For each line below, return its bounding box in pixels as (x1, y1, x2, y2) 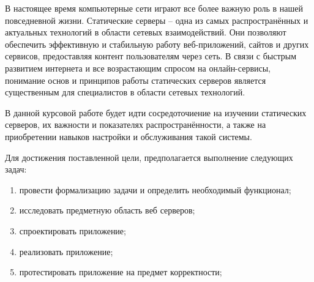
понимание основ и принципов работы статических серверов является (5, 73, 266, 86)
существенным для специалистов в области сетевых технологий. (5, 86, 245, 98)
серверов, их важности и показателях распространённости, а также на (5, 118, 266, 131)
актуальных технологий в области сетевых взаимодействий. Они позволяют (5, 26, 286, 39)
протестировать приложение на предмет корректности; (19, 265, 222, 278)
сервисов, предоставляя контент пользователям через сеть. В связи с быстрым (5, 50, 297, 62)
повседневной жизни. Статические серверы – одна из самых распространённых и (5, 13, 308, 26)
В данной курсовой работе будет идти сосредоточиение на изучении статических (5, 106, 307, 119)
